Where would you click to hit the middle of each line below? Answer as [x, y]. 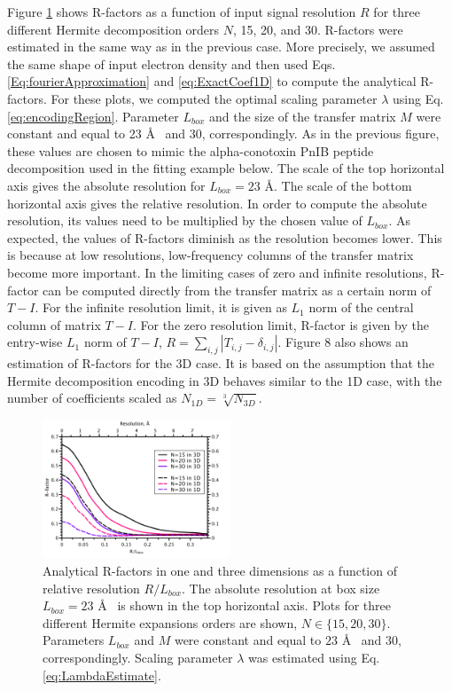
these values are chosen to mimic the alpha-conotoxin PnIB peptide [191, 150]
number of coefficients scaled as [92, 398]
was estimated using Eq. [314, 657]
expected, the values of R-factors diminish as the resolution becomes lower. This [225, 237]
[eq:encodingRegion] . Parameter [93, 116]
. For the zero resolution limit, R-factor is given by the [281, 324]
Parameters [74, 640]
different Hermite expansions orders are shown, [170, 622]
